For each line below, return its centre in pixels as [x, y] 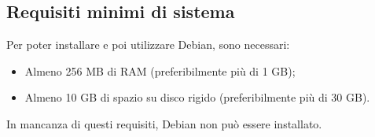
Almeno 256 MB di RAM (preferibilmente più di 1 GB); [160, 70]
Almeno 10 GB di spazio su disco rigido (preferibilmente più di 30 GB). [197, 97]
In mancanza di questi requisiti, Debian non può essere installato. [164, 123]
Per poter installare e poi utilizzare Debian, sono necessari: [148, 44]
